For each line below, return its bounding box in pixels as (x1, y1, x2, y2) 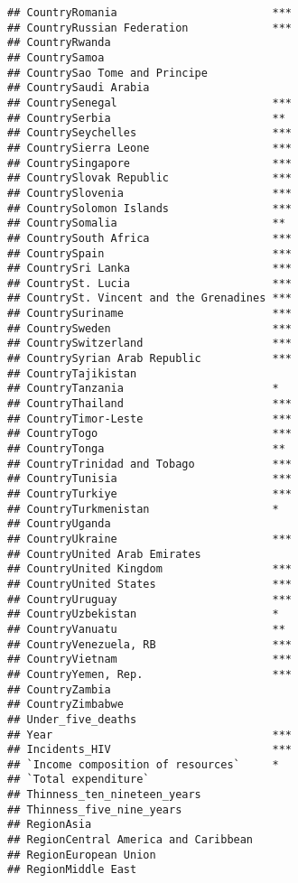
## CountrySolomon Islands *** (7, 201, 292, 215)
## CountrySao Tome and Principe (7, 66, 208, 79)
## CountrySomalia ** (7, 217, 285, 230)
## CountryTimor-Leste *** (7, 412, 292, 425)
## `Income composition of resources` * (7, 758, 279, 771)
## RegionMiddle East (7, 863, 137, 877)
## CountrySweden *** (7, 321, 292, 335)
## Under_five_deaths (7, 712, 137, 726)
